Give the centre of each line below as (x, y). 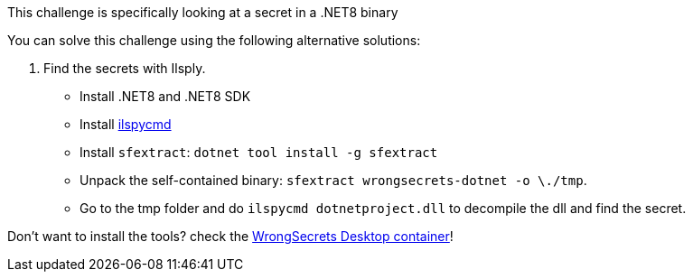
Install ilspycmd (126, 124)
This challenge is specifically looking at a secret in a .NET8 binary (203, 12)
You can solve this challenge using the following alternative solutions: (214, 40)
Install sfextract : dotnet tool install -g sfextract (259, 152)
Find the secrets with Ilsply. (125, 68)
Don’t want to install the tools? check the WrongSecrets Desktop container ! (230, 236)
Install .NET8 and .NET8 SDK (165, 96)
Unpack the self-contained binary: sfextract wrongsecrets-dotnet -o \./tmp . (333, 180)
